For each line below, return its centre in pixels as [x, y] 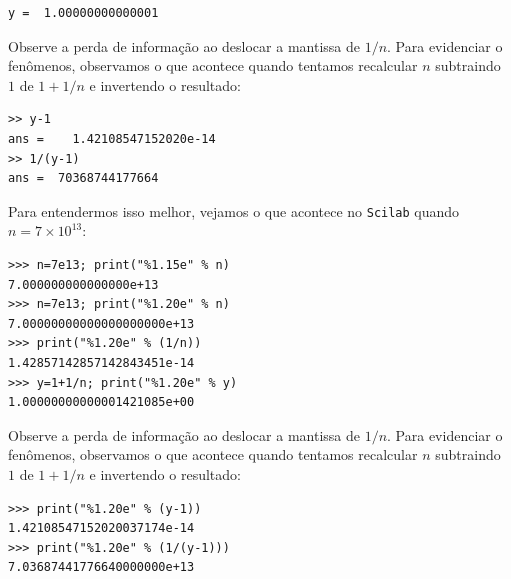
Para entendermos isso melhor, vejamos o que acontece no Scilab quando [234, 210]
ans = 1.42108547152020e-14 [112, 138]
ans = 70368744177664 [83, 178]
